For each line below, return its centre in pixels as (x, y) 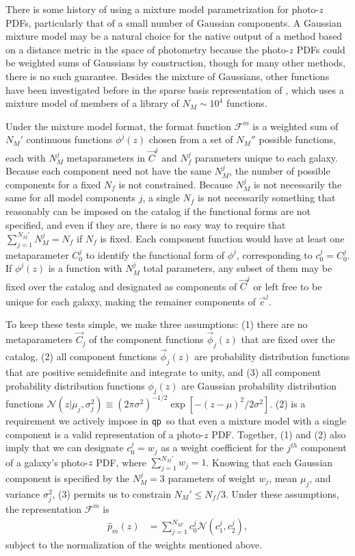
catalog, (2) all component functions (81, 356)
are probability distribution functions (272, 356)
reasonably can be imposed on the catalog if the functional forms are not (158, 211)
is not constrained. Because (176, 184)
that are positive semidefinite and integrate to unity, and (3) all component (163, 371)
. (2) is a (288, 403)
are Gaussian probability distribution (259, 385)
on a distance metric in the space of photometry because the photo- (147, 49)
